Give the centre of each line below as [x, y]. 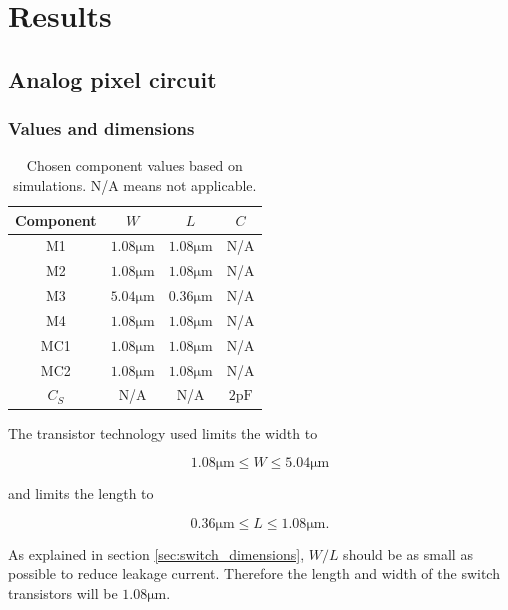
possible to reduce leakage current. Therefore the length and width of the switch [254, 573]
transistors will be [63, 592]
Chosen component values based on [134, 165]
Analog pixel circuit [112, 78]
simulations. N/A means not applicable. [135, 184]
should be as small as [408, 553]
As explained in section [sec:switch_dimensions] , [156, 553]
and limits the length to [81, 493]
